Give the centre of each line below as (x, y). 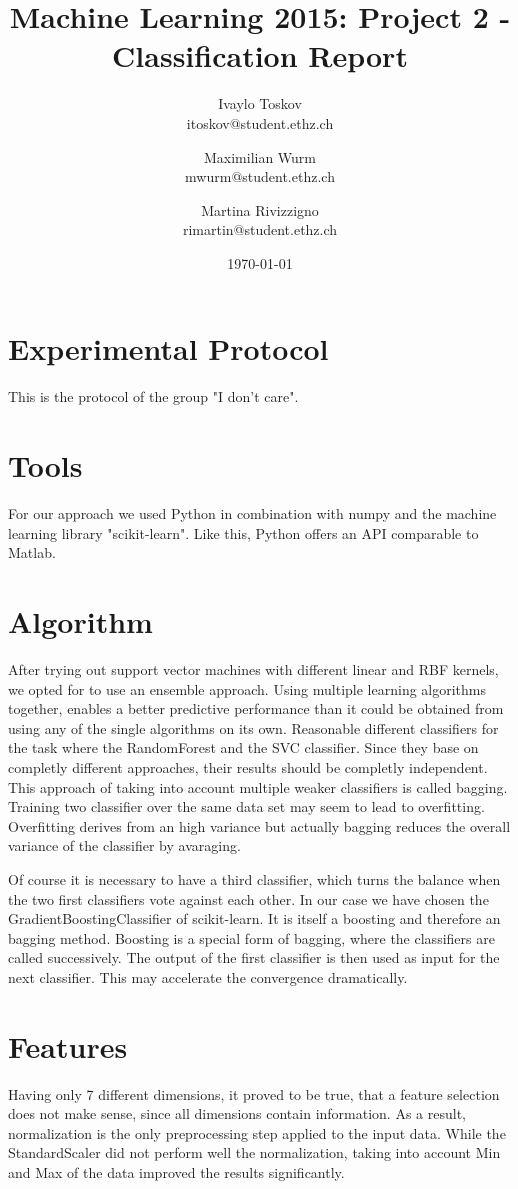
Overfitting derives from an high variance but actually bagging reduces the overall (259, 825)
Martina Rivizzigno (260, 209)
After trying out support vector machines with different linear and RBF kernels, (253, 669)
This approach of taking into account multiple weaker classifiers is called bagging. (258, 786)
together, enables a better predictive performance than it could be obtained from (256, 708)
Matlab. (32, 552)
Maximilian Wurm (260, 156)
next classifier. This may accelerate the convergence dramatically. (208, 976)
